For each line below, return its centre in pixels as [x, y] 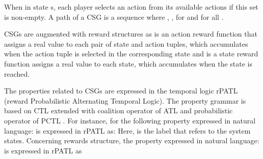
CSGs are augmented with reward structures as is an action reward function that [131, 34]
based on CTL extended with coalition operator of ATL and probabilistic [119, 110]
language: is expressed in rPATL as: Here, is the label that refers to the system [127, 130]
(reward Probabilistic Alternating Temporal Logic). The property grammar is [125, 100]
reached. [17, 73]
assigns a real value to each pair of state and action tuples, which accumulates [126, 43]
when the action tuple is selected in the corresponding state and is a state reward [131, 54]
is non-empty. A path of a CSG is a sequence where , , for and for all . [114, 17]
